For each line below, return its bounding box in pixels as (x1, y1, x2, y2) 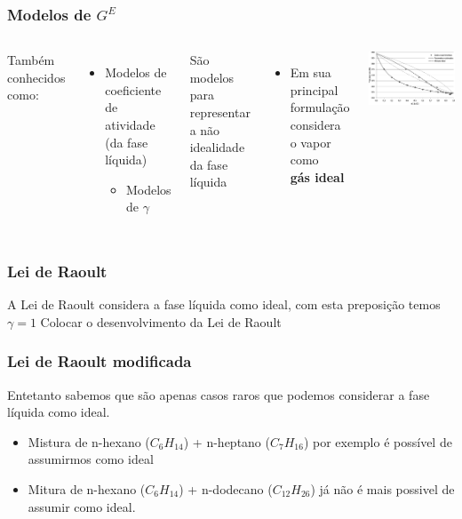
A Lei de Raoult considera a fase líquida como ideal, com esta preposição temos (7, 295, 441, 314)
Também (7, 51, 55, 69)
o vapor (290, 132, 331, 151)
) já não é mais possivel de (310, 479, 455, 498)
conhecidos (7, 68, 66, 86)
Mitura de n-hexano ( (28, 479, 146, 498)
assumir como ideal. (28, 497, 136, 515)
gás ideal (290, 167, 345, 186)
